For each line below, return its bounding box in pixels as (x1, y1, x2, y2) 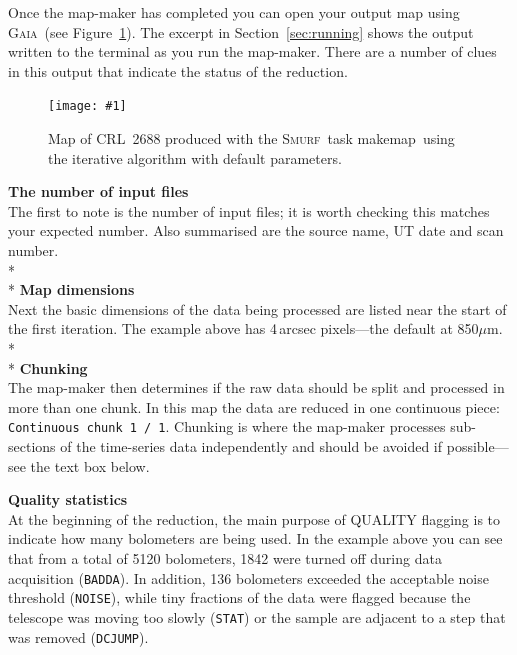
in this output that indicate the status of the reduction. (8, 60, 348, 81)
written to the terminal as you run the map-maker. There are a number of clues (8, 41, 497, 62)
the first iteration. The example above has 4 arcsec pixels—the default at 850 (8, 318, 479, 339)
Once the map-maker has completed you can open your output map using (8, 2, 460, 22)
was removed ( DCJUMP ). (8, 626, 149, 647)
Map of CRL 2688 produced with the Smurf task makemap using (48, 128, 455, 149)
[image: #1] (48, 99, 127, 114)
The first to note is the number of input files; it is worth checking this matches (8, 200, 490, 221)
